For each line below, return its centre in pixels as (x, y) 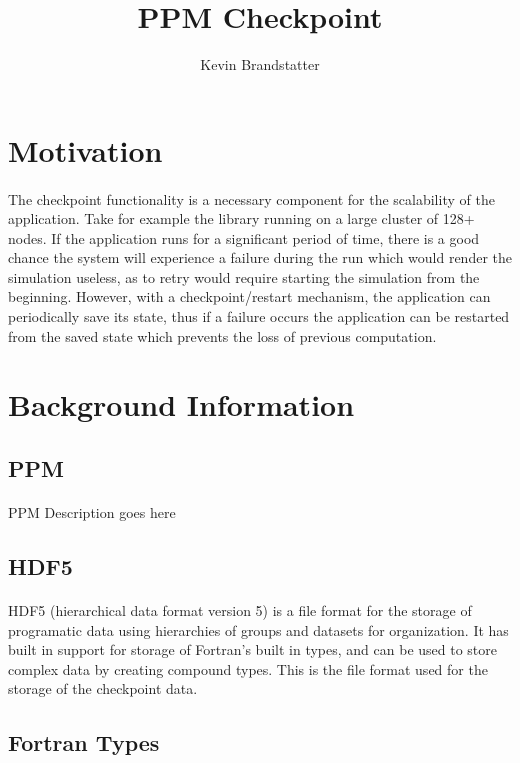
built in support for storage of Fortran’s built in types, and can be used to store (253, 649)
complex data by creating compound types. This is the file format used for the (248, 668)
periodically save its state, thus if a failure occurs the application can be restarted (259, 316)
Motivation (85, 149)
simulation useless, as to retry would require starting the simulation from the (244, 276)
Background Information (181, 404)
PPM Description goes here (92, 512)
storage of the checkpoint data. (103, 688)
